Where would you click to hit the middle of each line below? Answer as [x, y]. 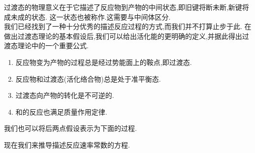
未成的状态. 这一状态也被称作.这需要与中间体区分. [91, 16]
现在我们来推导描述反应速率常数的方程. [67, 144]
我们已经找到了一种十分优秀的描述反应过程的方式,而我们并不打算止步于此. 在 [128, 26]
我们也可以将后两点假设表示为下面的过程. [70, 128]
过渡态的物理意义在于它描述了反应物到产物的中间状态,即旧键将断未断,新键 [123, 7]
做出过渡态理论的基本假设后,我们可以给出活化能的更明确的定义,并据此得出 [123, 36]
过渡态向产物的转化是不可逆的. [65, 95]
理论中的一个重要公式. [53, 46]
